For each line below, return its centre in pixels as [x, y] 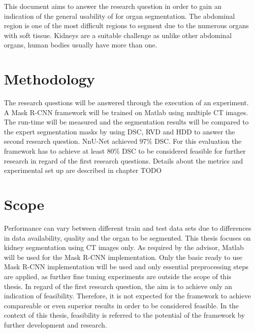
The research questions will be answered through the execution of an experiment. [127, 103]
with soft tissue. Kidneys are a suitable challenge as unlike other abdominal [118, 35]
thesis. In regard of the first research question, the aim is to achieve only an [118, 286]
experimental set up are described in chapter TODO [83, 170]
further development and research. [56, 324]
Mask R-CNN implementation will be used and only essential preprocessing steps [126, 267]
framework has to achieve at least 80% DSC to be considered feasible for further [125, 151]
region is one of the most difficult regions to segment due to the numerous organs [127, 25]
